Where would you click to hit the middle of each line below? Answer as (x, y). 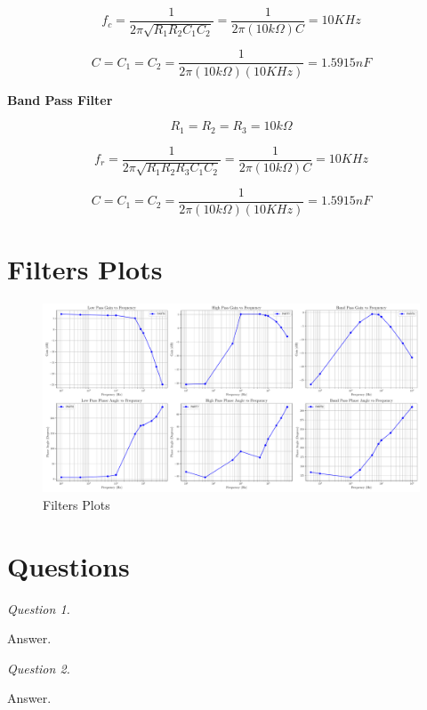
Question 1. (39, 608)
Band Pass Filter (60, 99)
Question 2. (39, 668)
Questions (68, 565)
